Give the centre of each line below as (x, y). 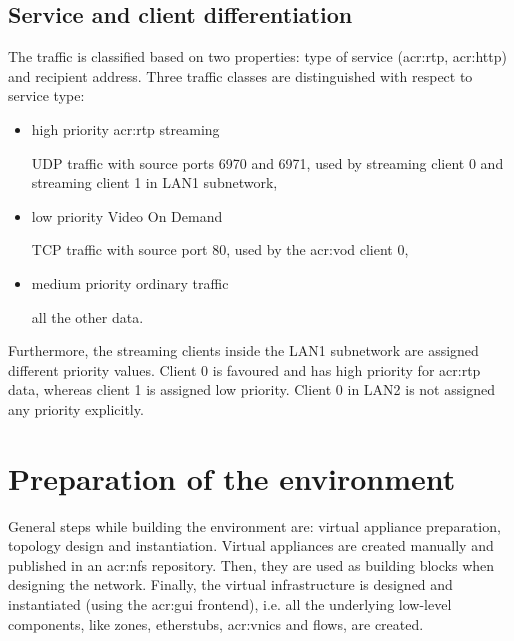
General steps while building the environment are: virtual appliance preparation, (254, 525)
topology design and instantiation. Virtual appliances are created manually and (251, 545)
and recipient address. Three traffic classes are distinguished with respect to (240, 75)
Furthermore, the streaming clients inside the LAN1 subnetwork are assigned (243, 350)
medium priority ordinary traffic (130, 282)
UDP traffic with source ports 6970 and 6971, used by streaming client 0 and (267, 162)
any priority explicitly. (76, 408)
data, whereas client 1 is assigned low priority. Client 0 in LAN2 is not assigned (251, 389)
